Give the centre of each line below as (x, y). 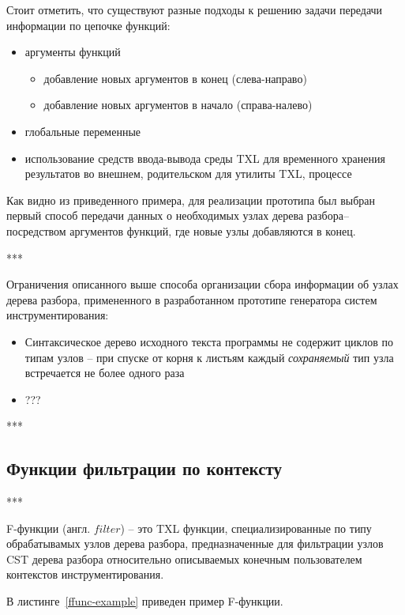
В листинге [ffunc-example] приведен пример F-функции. (145, 601)
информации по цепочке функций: (88, 25)
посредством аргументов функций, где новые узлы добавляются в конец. (181, 230)
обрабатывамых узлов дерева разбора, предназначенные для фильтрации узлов (195, 543)
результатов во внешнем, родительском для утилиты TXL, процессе (188, 174)
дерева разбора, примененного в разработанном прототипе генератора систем (192, 299)
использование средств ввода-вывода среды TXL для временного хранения (205, 158)
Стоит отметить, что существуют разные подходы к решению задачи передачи (195, 9)
